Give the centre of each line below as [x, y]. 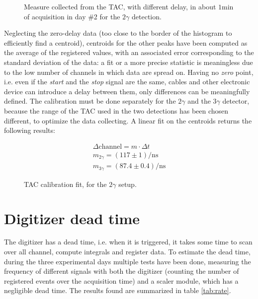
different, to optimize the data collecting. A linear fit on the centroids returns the [128, 120]
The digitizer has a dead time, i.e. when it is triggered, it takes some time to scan [128, 242]
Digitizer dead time [72, 218]
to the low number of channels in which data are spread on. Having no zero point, [129, 72]
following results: [30, 130]
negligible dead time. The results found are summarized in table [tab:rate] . [118, 290]
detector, [236, 101]
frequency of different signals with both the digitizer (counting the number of [122, 271]
